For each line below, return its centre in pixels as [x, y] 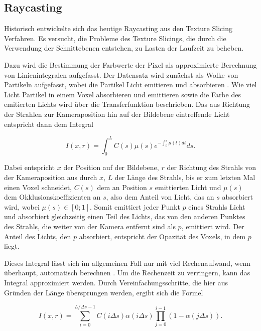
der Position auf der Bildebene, [111, 167]
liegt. [12, 246]
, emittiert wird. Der [213, 226]
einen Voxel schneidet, [38, 187]
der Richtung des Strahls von [212, 167]
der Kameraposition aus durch [51, 177]
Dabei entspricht [30, 167]
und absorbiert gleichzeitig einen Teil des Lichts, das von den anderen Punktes [125, 216]
